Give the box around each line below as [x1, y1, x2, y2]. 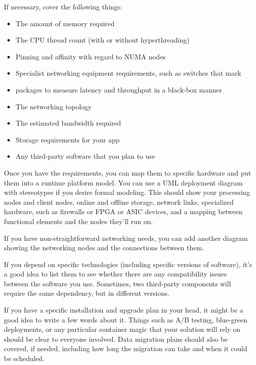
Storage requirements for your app [15, 134, 120, 144]
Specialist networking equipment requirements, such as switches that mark [15, 68, 241, 78]
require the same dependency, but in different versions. [4, 288, 170, 298]
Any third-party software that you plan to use [15, 151, 155, 161]
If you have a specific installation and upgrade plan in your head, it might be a [4, 305, 244, 315]
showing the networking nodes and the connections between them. [4, 242, 204, 253]
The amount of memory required [15, 18, 115, 28]
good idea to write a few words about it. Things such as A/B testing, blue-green [4, 314, 248, 324]
